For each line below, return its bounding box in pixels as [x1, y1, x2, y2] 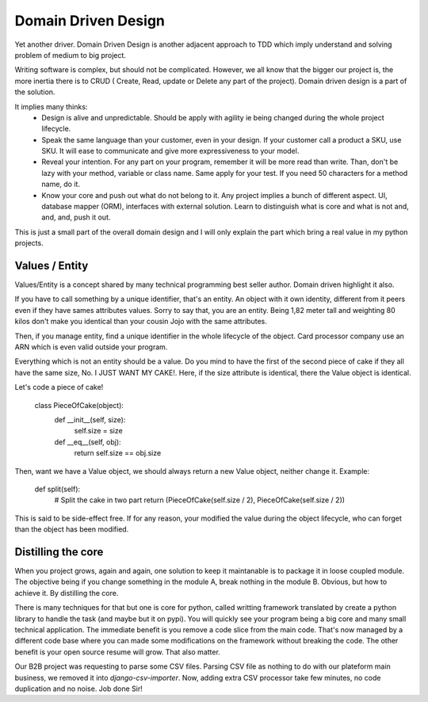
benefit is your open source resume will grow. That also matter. [14, 647, 221, 657]
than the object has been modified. [14, 525, 129, 534]
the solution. [14, 87, 55, 97]
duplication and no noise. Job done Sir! [14, 684, 143, 693]
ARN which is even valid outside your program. [14, 342, 168, 352]
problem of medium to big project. [14, 50, 127, 59]
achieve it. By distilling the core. [14, 588, 119, 597]
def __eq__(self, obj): [54, 437, 122, 447]
